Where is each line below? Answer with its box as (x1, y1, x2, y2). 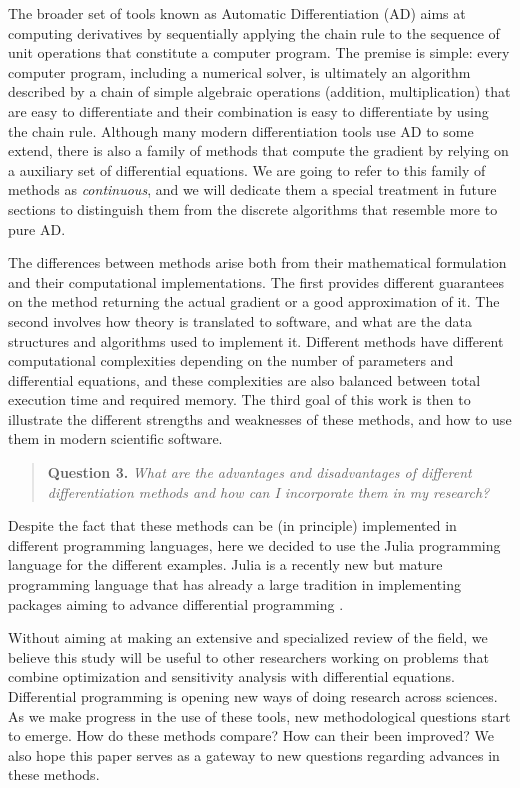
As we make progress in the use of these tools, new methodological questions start (8, 705, 511, 726)
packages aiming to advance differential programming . (8, 593, 344, 614)
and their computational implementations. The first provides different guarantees (8, 271, 504, 292)
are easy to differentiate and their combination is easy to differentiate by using (8, 100, 489, 121)
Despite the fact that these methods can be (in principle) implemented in (8, 515, 457, 536)
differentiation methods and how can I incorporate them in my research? (47, 481, 490, 502)
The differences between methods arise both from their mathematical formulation (8, 252, 507, 273)
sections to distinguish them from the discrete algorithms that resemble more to (8, 198, 498, 219)
